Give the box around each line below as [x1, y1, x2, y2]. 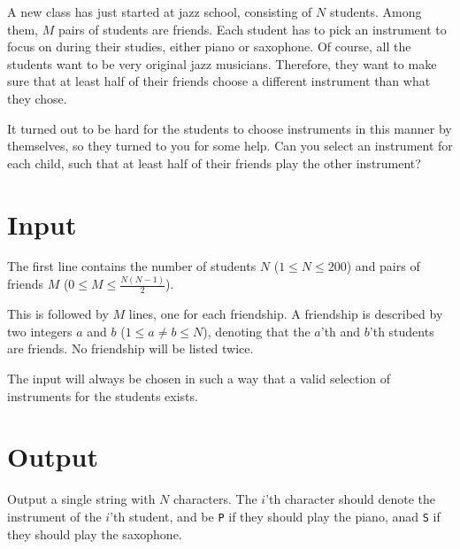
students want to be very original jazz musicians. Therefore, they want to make [7, 54, 437, 73]
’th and [320, 321, 361, 340]
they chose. [7, 89, 67, 107]
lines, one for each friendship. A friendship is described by [128, 305, 443, 323]
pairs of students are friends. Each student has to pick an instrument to [57, 19, 447, 38]
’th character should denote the [265, 490, 436, 508]
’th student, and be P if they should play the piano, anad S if [110, 506, 441, 525]
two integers [7, 321, 73, 340]
